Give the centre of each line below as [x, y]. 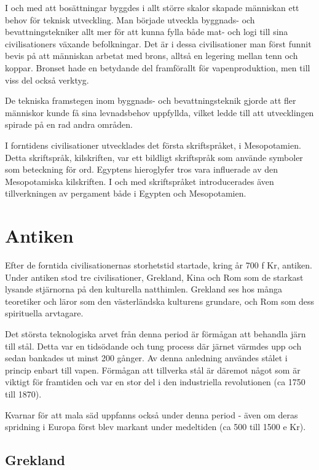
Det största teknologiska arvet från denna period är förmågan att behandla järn [156, 334]
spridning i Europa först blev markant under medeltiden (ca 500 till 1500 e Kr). [156, 427]
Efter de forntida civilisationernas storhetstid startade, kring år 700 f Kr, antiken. [159, 265]
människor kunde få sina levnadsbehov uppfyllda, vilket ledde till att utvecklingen [159, 112]
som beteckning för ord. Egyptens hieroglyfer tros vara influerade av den [142, 169]
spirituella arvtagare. [44, 313]
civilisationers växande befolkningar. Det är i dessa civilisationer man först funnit [158, 43]
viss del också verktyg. [47, 80]
